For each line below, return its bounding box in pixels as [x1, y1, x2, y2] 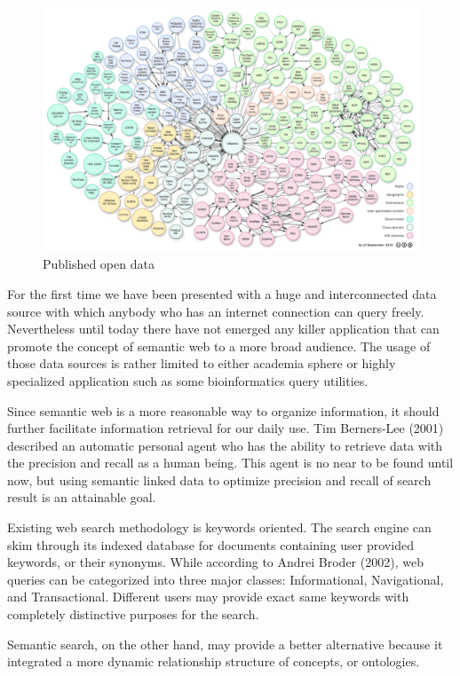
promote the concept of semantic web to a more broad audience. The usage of [7, 336, 431, 355]
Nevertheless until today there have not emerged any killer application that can [7, 319, 440, 338]
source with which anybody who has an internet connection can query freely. [7, 302, 424, 320]
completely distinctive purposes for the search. [7, 605, 259, 624]
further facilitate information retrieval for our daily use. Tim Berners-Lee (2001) [7, 419, 444, 437]
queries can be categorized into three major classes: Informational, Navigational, [7, 570, 444, 588]
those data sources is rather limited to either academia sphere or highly [7, 354, 396, 373]
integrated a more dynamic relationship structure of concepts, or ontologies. [7, 652, 420, 671]
